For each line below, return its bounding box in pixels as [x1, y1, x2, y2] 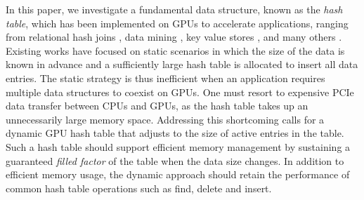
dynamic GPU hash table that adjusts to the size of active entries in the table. [6, 126, 344, 140]
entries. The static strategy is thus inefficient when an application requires [6, 70, 325, 85]
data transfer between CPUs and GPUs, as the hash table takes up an [6, 98, 308, 113]
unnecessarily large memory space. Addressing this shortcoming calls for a [6, 112, 325, 126]
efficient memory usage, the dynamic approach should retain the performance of [6, 167, 350, 182]
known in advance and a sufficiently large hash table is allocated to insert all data [6, 57, 358, 72]
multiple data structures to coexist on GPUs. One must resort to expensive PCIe [6, 84, 354, 99]
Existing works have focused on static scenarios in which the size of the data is [6, 43, 345, 58]
